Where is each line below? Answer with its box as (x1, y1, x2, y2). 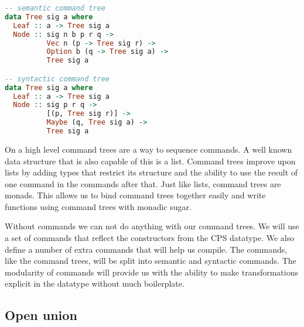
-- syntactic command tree (5, 74, 110, 83)
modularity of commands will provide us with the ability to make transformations (5, 266, 298, 278)
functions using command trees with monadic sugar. (5, 200, 192, 212)
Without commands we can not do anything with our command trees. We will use (5, 220, 299, 232)
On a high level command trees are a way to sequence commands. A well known (5, 143, 292, 155)
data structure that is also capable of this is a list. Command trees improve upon (5, 154, 296, 167)
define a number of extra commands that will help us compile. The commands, (5, 243, 288, 255)
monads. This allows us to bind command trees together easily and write (5, 189, 266, 201)
